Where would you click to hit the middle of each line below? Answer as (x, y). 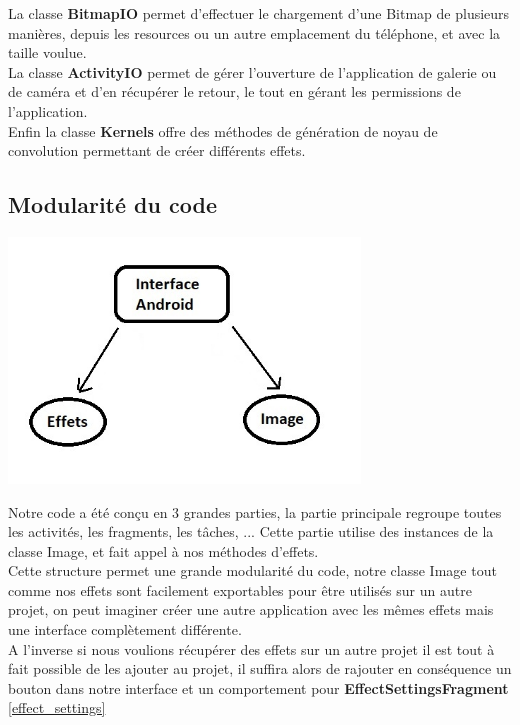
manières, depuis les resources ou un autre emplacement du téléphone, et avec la (254, 32)
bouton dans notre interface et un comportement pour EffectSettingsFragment (258, 687)
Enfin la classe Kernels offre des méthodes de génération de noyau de (223, 130)
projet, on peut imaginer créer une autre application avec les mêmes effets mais (251, 609)
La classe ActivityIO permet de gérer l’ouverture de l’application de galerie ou (252, 71)
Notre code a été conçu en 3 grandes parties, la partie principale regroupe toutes (255, 511)
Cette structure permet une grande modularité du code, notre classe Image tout (252, 570)
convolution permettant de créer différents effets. (157, 150)
